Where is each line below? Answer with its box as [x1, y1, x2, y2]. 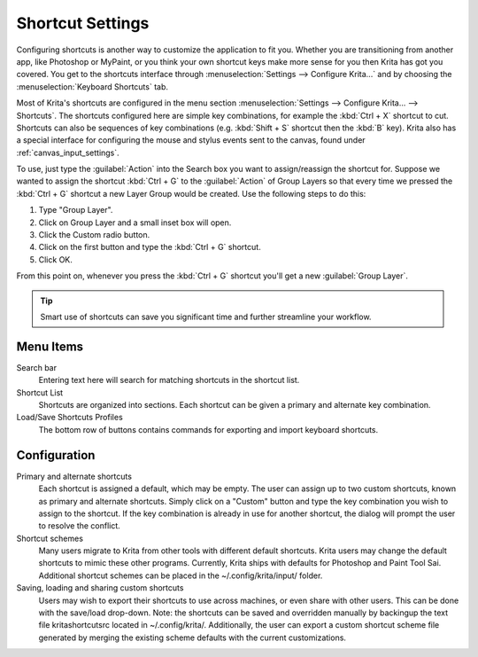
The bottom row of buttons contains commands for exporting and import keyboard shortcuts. [38, 424, 379, 434]
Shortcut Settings [16, 13, 150, 33]
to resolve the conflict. [38, 520, 121, 531]
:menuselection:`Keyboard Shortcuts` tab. [16, 81, 168, 92]
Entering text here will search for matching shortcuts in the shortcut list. [38, 375, 300, 386]
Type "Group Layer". [38, 205, 113, 215]
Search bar [16, 362, 58, 372]
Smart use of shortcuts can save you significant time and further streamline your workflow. [40, 311, 372, 322]
